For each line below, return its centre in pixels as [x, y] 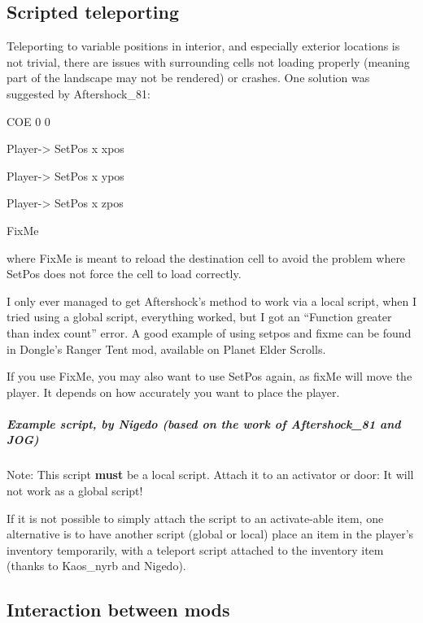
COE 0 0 [28, 121]
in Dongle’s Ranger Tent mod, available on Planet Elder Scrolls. [166, 349]
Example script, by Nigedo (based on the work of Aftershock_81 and [204, 423]
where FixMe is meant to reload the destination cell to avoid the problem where [206, 257]
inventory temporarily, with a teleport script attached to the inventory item [195, 549]
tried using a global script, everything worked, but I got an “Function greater [199, 317]
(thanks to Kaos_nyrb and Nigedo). [96, 566]
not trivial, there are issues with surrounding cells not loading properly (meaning [208, 61]
